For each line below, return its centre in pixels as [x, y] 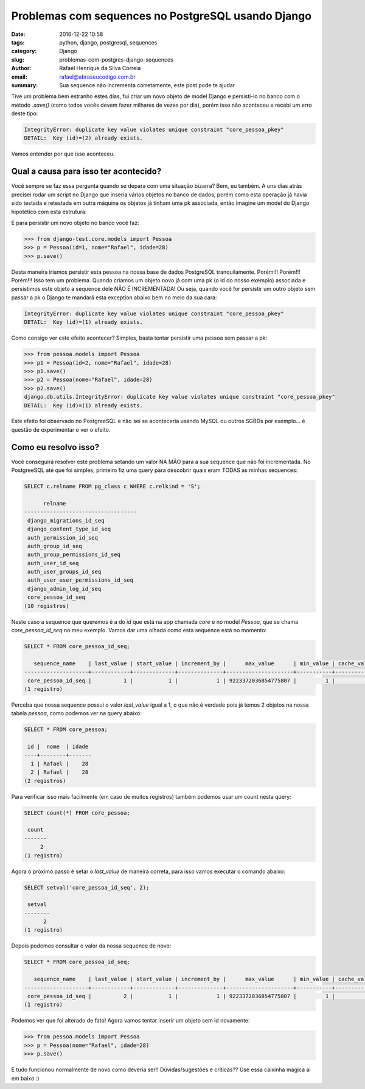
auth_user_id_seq [53, 563]
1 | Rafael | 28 [60, 763]
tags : [18, 42]
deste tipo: [25, 113]
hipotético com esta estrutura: [49, 212]
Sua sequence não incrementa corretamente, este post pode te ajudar [147, 85]
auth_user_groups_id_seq [64, 572]
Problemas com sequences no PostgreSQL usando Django [162, 16]
